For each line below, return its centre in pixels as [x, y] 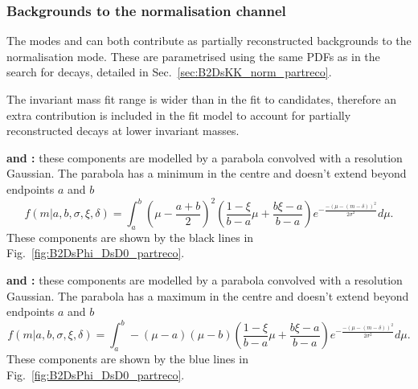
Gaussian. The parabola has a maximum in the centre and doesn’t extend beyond [208, 295]
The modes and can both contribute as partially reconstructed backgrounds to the [209, 41]
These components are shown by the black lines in [130, 237]
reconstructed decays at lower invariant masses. [123, 131]
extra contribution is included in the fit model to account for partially [179, 115]
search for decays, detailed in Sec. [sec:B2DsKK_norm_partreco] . [169, 72]
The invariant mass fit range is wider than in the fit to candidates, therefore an [202, 99]
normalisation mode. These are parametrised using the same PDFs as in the [193, 56]
